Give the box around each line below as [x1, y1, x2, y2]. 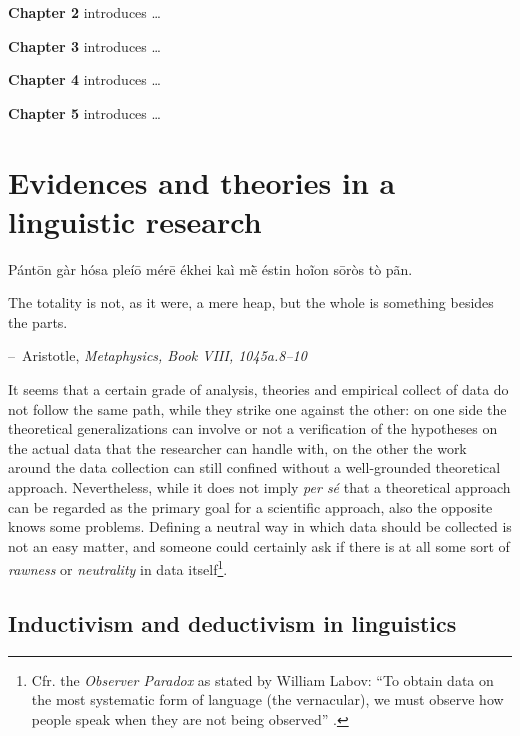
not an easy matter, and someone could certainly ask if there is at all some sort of [8, 535, 510, 556]
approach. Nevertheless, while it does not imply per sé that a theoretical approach [8, 477, 511, 498]
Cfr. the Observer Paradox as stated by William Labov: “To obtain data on [31, 669, 494, 690]
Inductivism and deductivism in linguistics [8, 608, 457, 639]
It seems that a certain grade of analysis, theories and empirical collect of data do [8, 379, 509, 400]
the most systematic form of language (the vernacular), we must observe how [31, 689, 504, 710]
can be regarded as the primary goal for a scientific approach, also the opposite [8, 496, 493, 517]
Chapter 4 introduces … [8, 69, 161, 90]
